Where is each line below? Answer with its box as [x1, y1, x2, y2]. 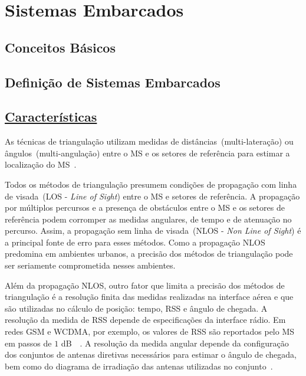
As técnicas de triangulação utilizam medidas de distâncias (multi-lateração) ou [5, 135, 294, 148]
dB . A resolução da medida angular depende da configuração [61, 336, 289, 349]
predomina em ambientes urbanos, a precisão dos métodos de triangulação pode [5, 247, 293, 260]
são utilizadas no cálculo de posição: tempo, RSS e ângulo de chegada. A [5, 302, 268, 314]
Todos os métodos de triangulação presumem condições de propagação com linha [5, 178, 297, 190]
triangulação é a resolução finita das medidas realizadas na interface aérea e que [5, 290, 294, 303]
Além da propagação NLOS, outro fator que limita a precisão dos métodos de [5, 279, 285, 291]
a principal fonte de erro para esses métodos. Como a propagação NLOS [5, 236, 265, 248]
